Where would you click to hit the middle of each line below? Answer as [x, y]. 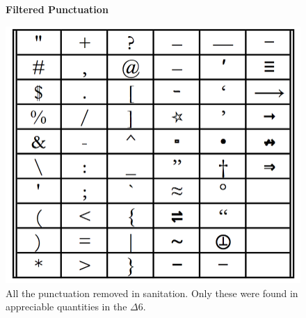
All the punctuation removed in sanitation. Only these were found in [152, 293]
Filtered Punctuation [57, 9]
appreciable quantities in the [66, 307]
